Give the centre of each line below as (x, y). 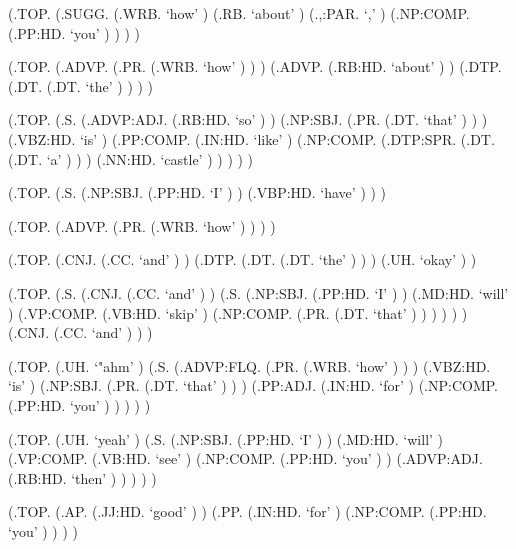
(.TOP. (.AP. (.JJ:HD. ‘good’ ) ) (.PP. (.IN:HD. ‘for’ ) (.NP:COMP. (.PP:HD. (247, 511)
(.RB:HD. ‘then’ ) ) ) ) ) (82, 477)
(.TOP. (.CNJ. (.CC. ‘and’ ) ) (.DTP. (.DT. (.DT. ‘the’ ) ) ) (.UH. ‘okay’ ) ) (242, 259)
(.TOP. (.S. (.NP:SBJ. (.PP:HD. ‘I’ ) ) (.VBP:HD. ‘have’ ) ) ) (197, 192)
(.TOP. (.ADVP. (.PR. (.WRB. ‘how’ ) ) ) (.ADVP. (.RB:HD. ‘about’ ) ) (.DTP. (255, 66)
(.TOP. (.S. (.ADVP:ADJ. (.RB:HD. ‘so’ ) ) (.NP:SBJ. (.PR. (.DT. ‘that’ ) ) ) (248, 119)
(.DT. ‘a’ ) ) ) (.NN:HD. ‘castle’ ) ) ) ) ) (131, 158)
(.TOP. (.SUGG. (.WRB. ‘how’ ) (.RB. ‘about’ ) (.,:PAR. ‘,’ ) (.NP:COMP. (239, 13)
